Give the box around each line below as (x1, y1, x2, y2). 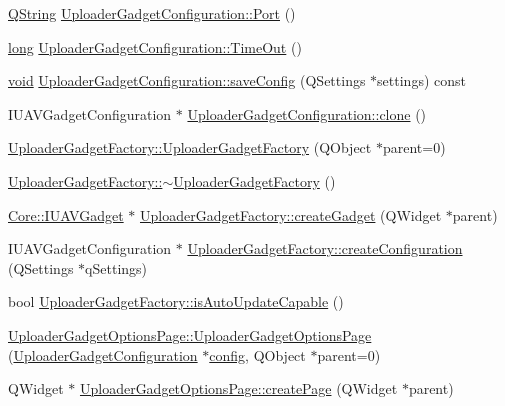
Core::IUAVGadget (8, 204, 124, 225)
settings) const (377, 70, 466, 91)
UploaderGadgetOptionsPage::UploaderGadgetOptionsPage (8, 324, 372, 345)
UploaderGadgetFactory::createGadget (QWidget (139, 204, 442, 225)
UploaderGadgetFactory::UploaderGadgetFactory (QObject (8, 137, 372, 158)
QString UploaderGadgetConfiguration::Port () (8, 3, 296, 23)
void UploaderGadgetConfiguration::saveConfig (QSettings (8, 70, 366, 91)
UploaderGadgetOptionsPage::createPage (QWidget (79, 378, 398, 399)
